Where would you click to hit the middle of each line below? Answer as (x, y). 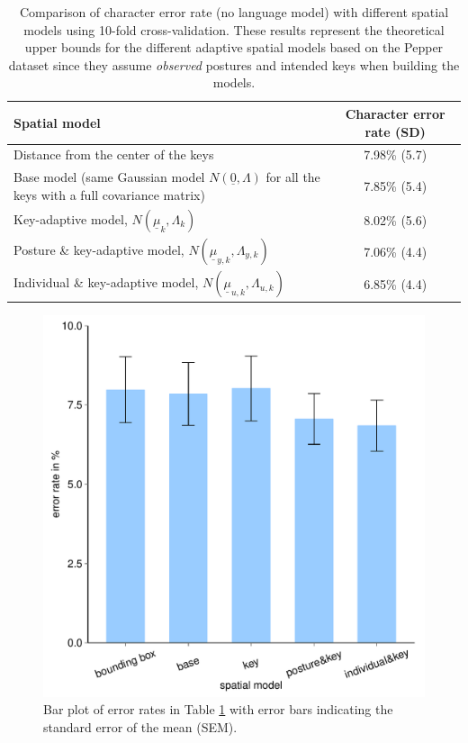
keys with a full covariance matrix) (109, 194)
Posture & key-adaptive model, (99, 249)
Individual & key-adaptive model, (106, 282)
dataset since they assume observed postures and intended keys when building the (234, 64)
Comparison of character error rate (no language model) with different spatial (234, 12)
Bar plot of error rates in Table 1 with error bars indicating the (218, 709)
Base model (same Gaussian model (109, 177)
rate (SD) (395, 131)
